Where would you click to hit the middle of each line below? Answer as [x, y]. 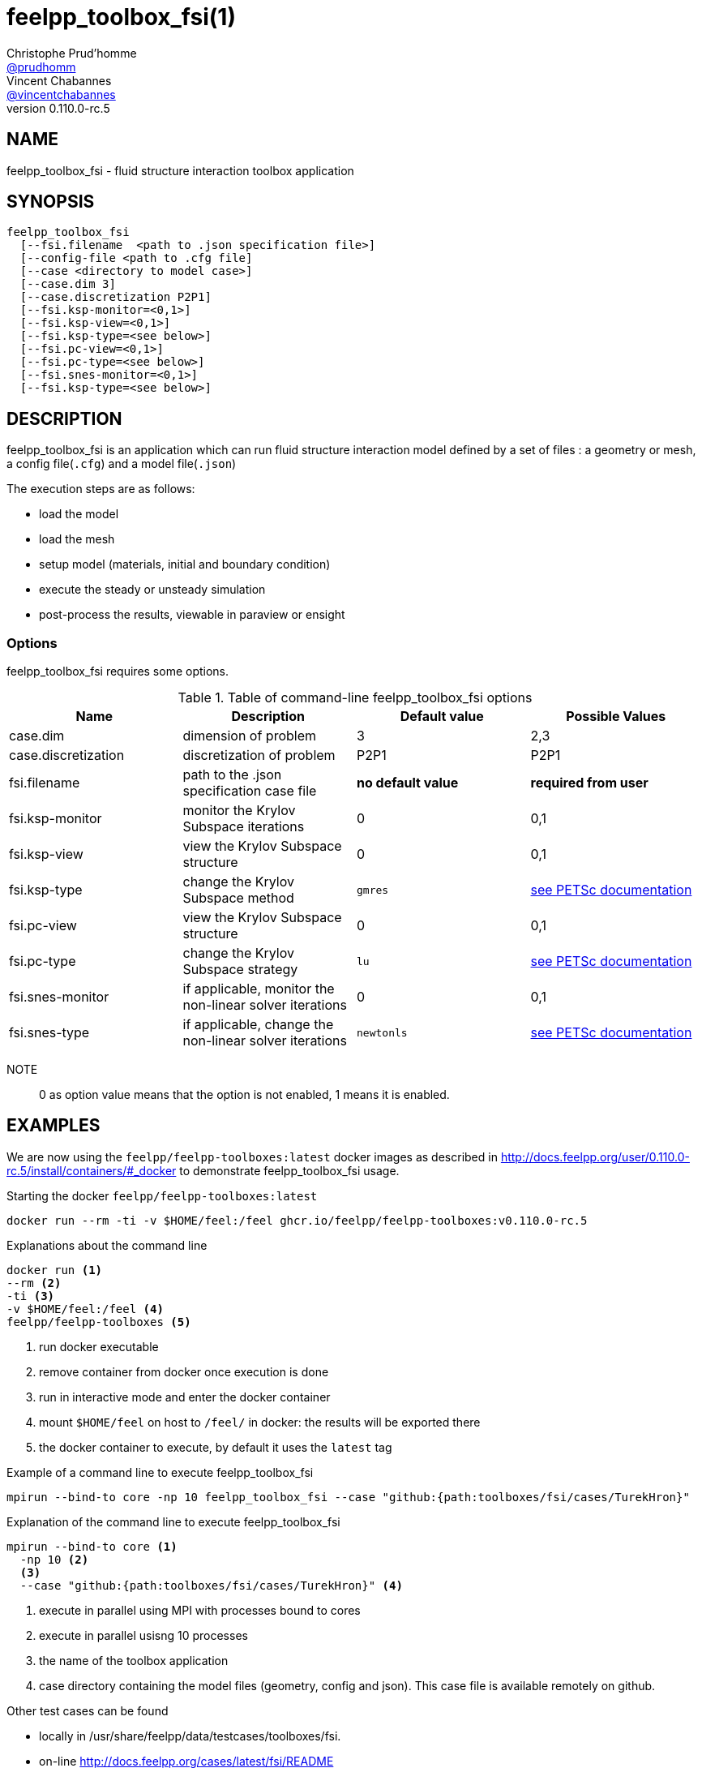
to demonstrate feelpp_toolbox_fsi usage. [289, 1170]
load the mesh [77, 539]
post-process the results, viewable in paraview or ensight [192, 615]
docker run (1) [55, 1270]
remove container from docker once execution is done [184, 1371]
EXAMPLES [54, 1126]
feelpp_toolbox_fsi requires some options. [118, 672]
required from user [589, 783]
